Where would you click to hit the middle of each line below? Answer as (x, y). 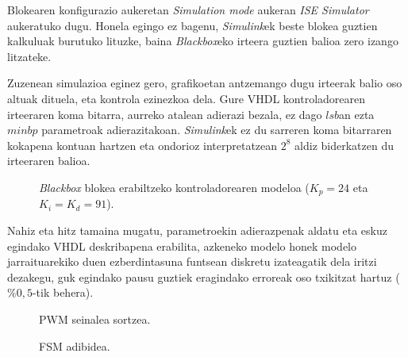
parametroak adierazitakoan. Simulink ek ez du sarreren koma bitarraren (217, 130)
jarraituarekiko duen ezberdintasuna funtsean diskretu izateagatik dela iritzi (192, 261)
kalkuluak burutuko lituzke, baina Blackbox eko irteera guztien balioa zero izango (203, 41)
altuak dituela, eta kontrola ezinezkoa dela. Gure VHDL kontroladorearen (187, 98)
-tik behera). (63, 292)
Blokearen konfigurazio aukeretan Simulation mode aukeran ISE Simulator (188, 10)
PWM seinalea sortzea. (95, 319)
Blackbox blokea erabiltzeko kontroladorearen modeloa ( (174, 187)
